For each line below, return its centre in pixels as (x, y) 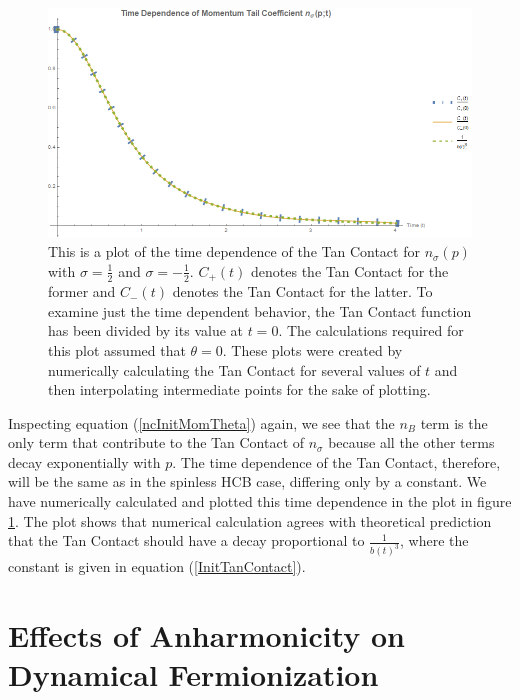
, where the (434, 540)
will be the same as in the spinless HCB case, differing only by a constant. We (247, 481)
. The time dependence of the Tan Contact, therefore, (336, 461)
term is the (454, 422)
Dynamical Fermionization (193, 674)
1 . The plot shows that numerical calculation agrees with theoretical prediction (250, 520)
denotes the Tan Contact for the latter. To (302, 291)
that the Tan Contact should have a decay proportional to (186, 540)
